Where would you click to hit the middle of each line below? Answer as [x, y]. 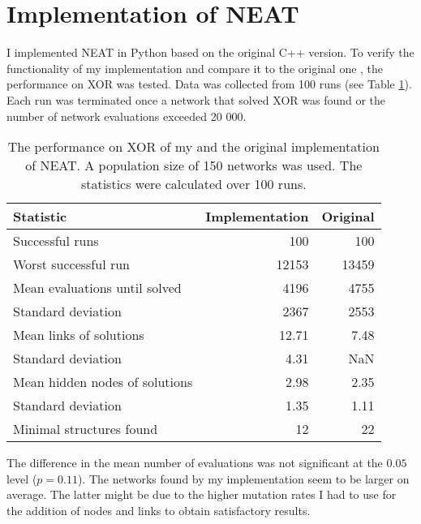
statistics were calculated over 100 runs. [193, 184]
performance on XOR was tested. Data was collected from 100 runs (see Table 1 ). [209, 84]
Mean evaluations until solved [97, 288]
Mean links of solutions [79, 335]
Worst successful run [72, 264]
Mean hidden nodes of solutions [103, 382]
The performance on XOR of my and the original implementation [193, 147]
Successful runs [56, 241]
